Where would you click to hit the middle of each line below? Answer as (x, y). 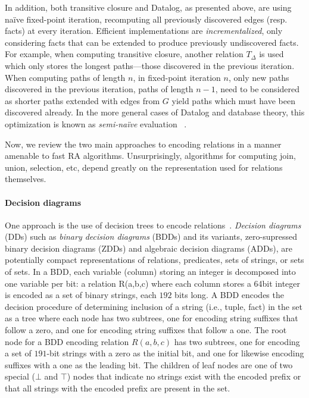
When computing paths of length (65, 77)
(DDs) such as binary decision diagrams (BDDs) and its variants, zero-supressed (151, 236)
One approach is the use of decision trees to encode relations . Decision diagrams (153, 225)
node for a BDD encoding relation (67, 341)
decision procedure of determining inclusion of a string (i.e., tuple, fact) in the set (154, 306)
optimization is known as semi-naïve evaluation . (96, 123)
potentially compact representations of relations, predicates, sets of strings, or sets (154, 260)
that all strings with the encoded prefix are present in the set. (118, 388)
